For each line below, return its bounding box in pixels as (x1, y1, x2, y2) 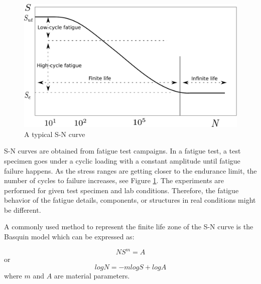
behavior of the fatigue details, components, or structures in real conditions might (4, 195, 256, 205)
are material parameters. (54, 270, 130, 280)
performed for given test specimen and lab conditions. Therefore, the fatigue (4, 185, 239, 195)
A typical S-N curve (24, 128, 85, 139)
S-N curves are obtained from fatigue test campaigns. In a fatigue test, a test (4, 146, 241, 156)
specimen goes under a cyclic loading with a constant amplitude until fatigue (4, 155, 240, 166)
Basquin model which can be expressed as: (4, 231, 135, 242)
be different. (4, 204, 41, 215)
